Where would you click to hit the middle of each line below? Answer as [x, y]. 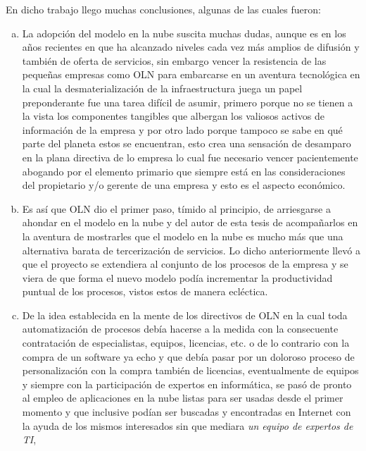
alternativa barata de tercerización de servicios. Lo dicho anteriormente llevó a [191, 250]
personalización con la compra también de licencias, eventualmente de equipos [190, 370]
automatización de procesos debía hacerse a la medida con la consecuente [180, 329]
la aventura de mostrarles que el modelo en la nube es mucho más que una [183, 236]
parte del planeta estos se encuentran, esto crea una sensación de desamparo [187, 143]
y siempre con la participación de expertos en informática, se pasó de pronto [187, 384]
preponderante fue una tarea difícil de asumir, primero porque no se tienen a [188, 102]
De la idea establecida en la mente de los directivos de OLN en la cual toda [185, 315]
